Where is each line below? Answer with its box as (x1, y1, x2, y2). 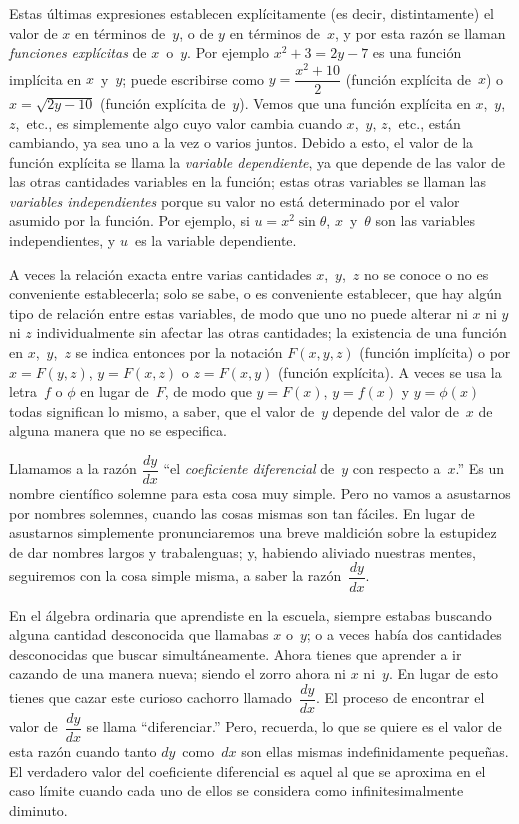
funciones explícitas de (9, 42, 147, 63)
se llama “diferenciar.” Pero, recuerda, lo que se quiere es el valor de (86, 716, 502, 737)
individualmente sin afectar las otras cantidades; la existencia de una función (36, 322, 507, 343)
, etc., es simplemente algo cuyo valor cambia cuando (15, 112, 342, 133)
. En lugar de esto (388, 663, 499, 684)
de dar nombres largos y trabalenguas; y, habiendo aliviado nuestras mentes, (9, 541, 476, 562)
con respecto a (352, 458, 441, 479)
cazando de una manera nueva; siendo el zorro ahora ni (9, 663, 347, 684)
